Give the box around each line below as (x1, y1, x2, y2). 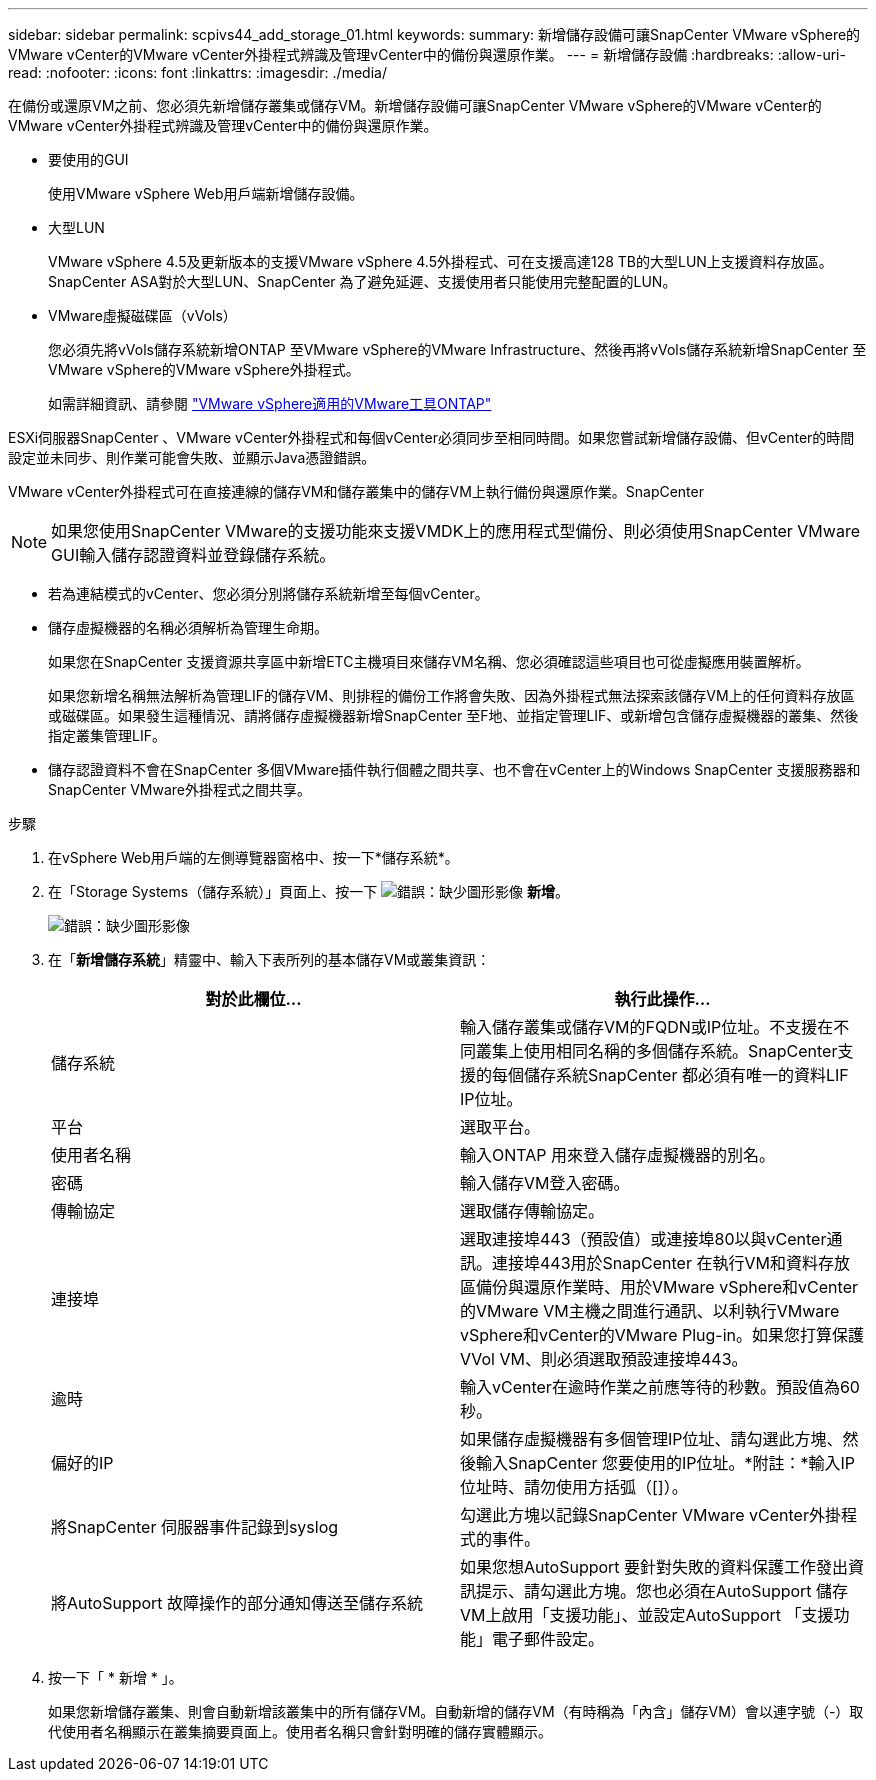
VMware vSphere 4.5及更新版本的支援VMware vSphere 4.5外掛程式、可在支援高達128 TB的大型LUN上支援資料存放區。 (48, 253, 833, 270)
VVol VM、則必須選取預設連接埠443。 (460, 1349, 748, 1369)
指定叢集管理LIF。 (48, 727, 166, 744)
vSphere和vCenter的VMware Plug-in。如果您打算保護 (460, 1325, 865, 1345)
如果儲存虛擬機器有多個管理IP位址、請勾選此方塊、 (460, 1429, 843, 1449)
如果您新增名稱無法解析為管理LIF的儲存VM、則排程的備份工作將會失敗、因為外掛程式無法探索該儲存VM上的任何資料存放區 (48, 687, 855, 704)
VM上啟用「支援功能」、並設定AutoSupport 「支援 (460, 1605, 834, 1625)
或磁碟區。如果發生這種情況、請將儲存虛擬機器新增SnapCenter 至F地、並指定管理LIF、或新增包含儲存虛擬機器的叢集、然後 (48, 707, 859, 724)
